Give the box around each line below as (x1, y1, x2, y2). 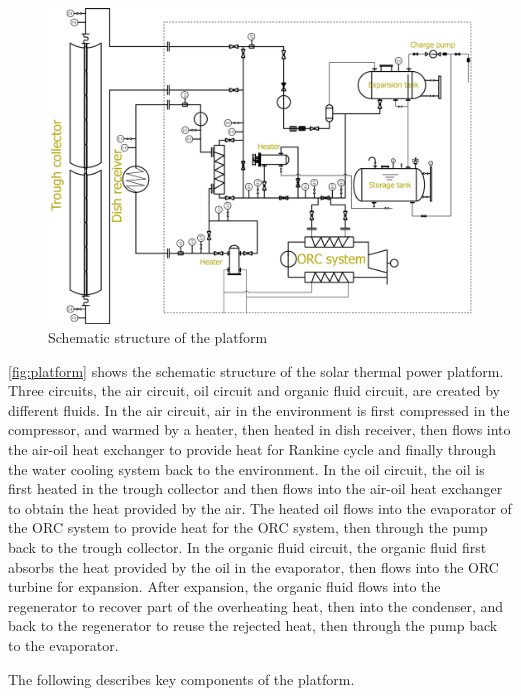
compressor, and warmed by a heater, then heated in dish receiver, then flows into (8, 419, 511, 440)
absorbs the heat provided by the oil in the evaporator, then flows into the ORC (8, 556, 499, 577)
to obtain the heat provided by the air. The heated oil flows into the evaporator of (8, 497, 512, 518)
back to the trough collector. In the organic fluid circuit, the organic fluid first (8, 537, 487, 558)
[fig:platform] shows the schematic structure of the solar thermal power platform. (8, 360, 504, 381)
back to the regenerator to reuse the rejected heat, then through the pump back (8, 615, 498, 636)
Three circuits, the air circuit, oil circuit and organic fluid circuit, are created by (8, 380, 500, 401)
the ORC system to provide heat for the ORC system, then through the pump (8, 517, 488, 538)
